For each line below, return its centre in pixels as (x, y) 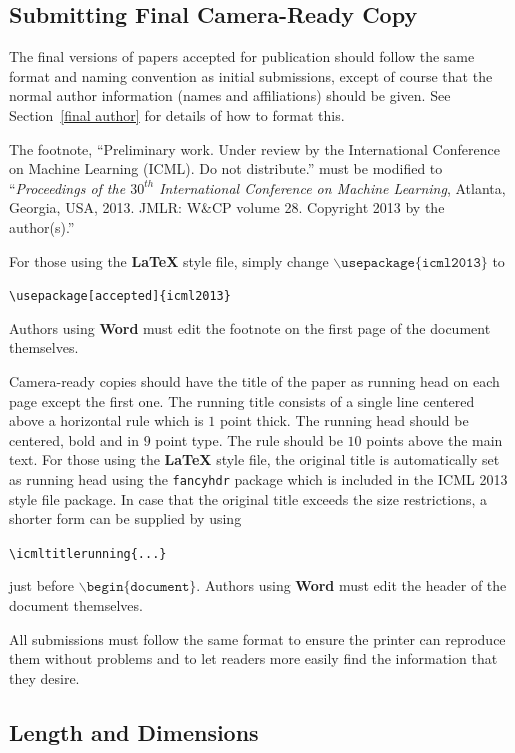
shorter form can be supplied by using (125, 518)
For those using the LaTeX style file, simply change (169, 260)
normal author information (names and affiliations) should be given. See (230, 95)
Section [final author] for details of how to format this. (177, 114)
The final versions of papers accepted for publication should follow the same (242, 56)
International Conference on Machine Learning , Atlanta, (332, 187)
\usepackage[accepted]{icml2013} (120, 296)
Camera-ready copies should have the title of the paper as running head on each (254, 380)
